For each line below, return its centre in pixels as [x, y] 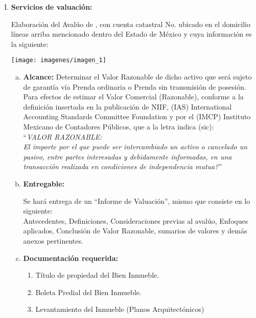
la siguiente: [30, 44]
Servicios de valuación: [52, 7]
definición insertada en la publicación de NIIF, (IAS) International [127, 106]
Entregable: [44, 183]
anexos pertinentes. [53, 240]
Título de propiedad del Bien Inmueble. [97, 275]
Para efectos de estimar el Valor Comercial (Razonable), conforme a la [133, 97]
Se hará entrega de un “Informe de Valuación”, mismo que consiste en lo [137, 201]
